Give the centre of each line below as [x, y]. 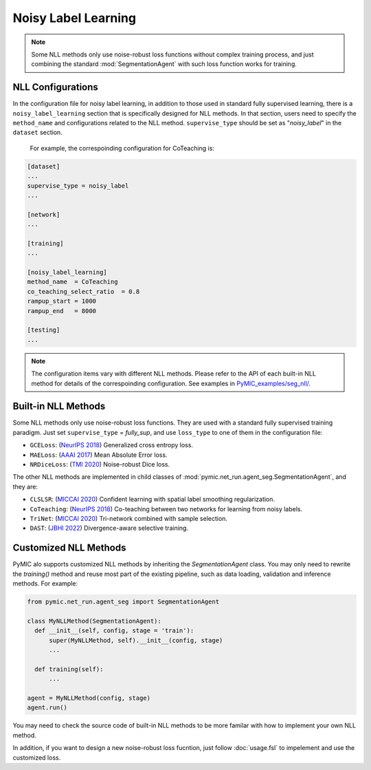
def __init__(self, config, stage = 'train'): [114, 631]
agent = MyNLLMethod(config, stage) [89, 698]
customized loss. [37, 758]
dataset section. [38, 132]
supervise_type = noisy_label [78, 185]
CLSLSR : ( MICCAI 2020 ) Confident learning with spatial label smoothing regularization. [152, 500]
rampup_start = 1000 [61, 301]
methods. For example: [45, 584]
